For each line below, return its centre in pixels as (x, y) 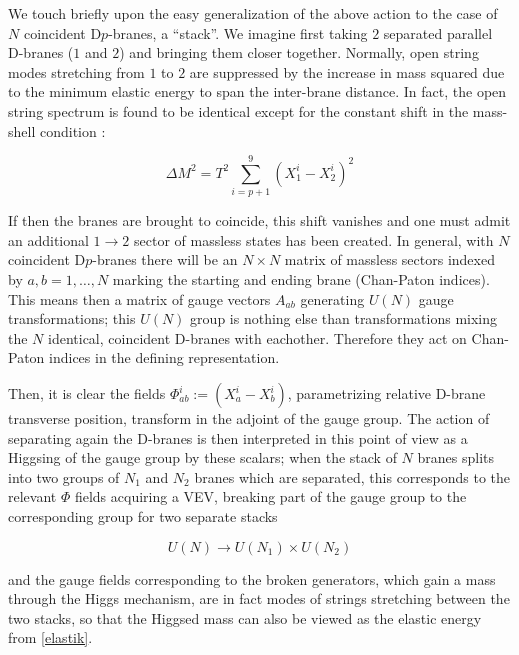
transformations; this (72, 318)
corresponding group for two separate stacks (143, 516)
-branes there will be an (165, 259)
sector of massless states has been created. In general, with (313, 239)
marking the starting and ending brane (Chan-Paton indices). (301, 279)
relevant (32, 496)
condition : (72, 130)
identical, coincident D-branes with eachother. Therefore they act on (257, 337)
